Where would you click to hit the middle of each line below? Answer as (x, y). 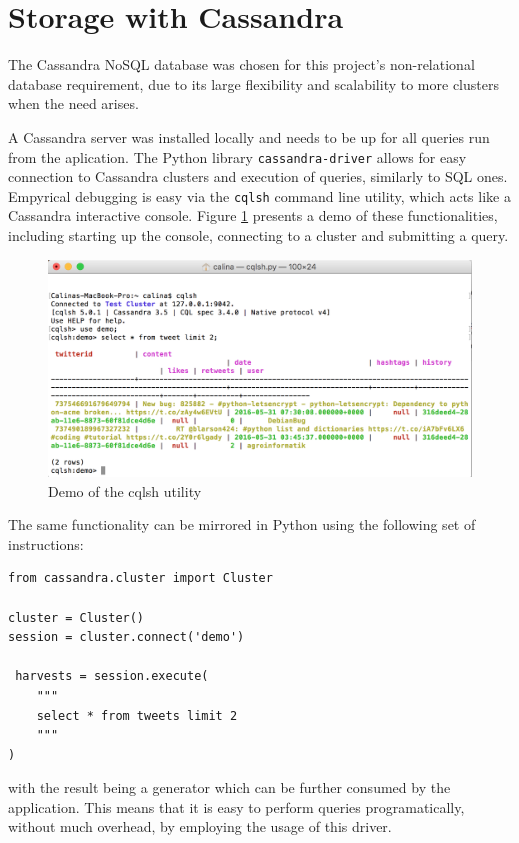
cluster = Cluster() (76, 617)
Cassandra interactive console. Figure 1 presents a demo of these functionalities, (253, 215)
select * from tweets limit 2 (137, 715)
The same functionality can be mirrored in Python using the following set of (242, 524)
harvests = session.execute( (112, 676)
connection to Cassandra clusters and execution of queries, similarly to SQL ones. (258, 176)
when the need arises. (73, 103)
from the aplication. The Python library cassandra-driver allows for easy (237, 156)
